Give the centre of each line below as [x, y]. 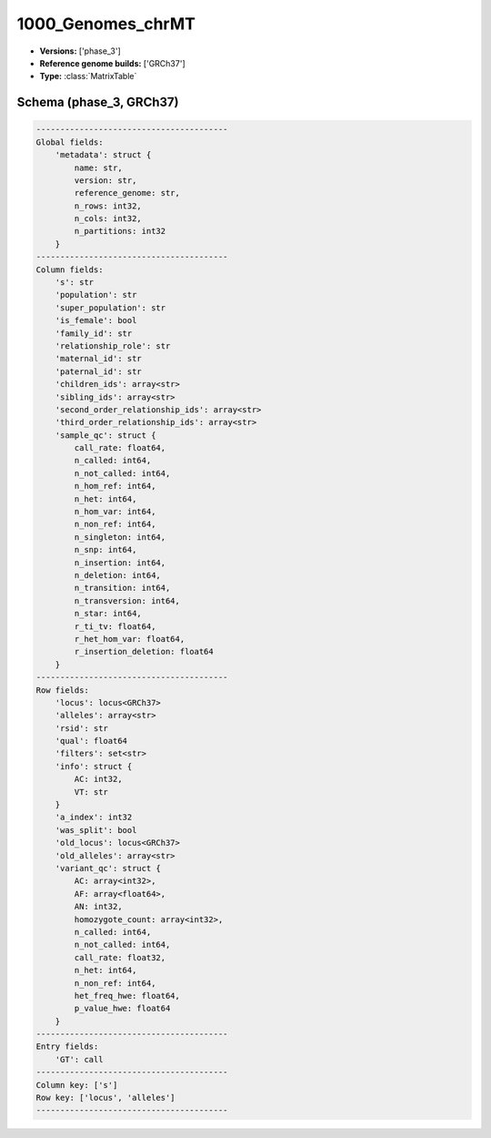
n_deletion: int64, [117, 575]
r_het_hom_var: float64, [130, 639]
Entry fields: [67, 1047]
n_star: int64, [108, 614]
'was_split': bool [96, 830]
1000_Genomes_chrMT [106, 24]
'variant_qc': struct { [108, 868]
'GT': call [79, 1059]
